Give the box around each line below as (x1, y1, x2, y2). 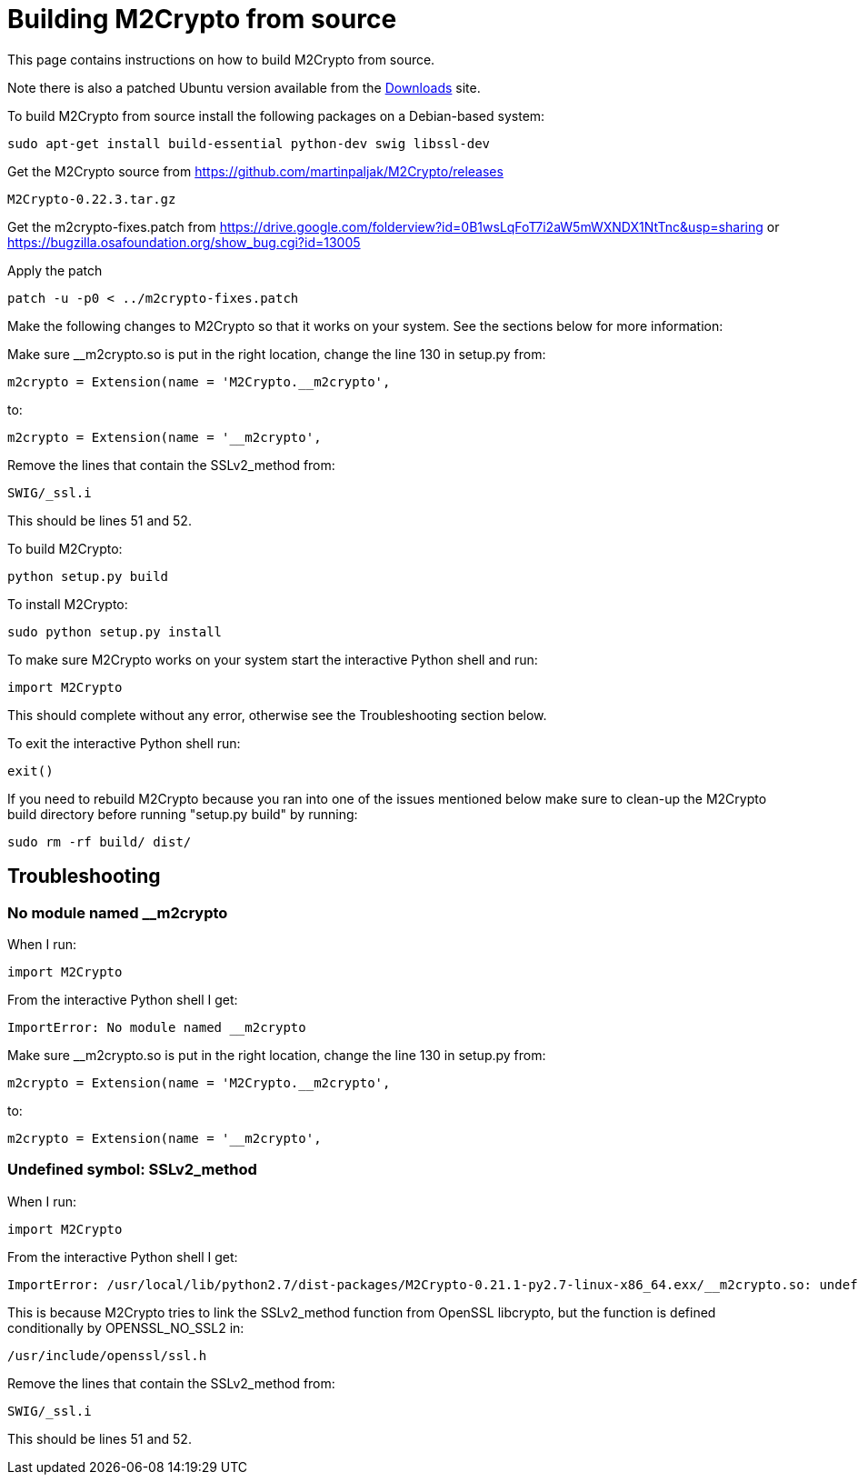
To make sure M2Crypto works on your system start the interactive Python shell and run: (7, 651, 538, 667)
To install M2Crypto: (7, 596, 128, 612)
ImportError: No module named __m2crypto (7, 1019, 306, 1035)
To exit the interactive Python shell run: (7, 735, 241, 751)
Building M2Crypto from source (7, 4, 397, 35)
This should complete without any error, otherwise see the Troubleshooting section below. (7, 706, 547, 723)
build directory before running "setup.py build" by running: (7, 806, 358, 822)
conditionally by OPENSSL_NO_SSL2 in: (7, 1319, 244, 1336)
